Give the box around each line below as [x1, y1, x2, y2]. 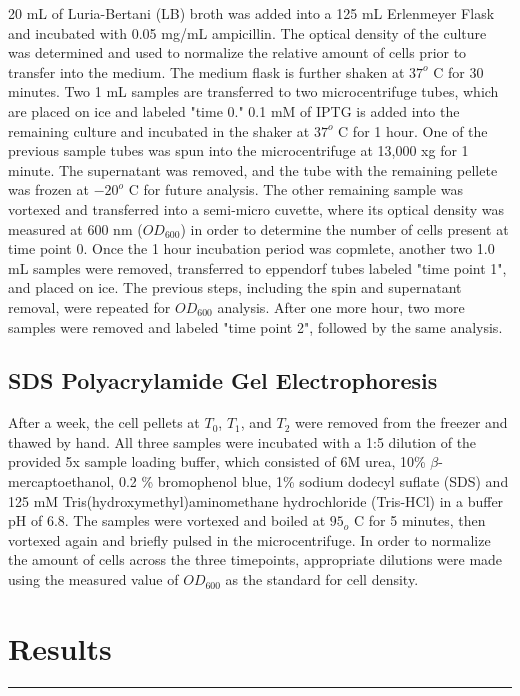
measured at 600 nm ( [8, 218, 143, 239]
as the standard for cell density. [225, 569, 419, 590]
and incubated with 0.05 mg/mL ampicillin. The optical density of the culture [8, 22, 487, 43]
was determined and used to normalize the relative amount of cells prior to [8, 42, 467, 63]
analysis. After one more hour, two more [217, 296, 465, 317]
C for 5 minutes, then [354, 510, 486, 531]
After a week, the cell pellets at [8, 412, 200, 433]
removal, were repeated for [8, 296, 171, 317]
